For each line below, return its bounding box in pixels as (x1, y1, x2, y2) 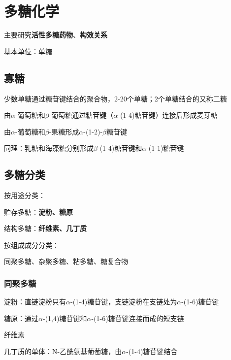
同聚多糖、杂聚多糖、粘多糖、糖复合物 (4, 256, 128, 266)
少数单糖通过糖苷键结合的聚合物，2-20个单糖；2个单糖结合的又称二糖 (4, 93, 227, 103)
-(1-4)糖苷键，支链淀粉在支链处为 (70, 296, 177, 307)
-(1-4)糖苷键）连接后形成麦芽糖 (118, 110, 218, 120)
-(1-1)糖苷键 (146, 143, 184, 153)
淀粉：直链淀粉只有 (4, 296, 66, 307)
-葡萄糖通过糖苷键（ (49, 110, 114, 120)
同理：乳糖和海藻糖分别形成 (4, 143, 94, 153)
